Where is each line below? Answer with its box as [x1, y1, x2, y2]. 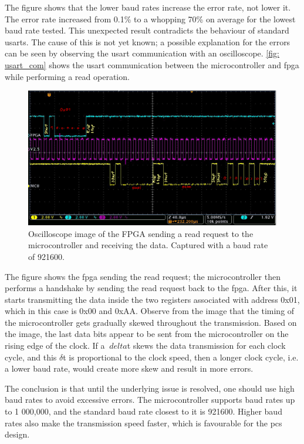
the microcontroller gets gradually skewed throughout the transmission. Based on [5, 316, 297, 328]
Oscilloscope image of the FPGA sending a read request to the [28, 227, 254, 239]
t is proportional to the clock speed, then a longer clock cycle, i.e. [63, 350, 299, 363]
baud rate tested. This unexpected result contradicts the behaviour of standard [5, 24, 289, 36]
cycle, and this [5, 350, 57, 363]
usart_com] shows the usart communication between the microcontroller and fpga [5, 58, 299, 71]
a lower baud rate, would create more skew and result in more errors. [5, 362, 254, 375]
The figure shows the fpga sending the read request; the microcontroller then [5, 270, 281, 282]
